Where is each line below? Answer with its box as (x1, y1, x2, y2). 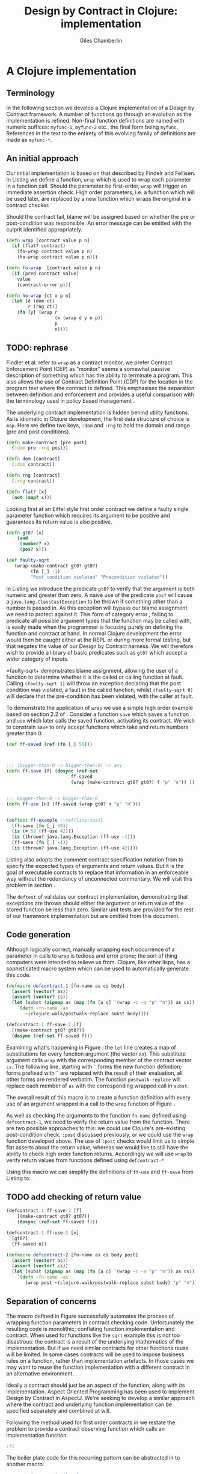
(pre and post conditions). (6, 428, 71, 435)
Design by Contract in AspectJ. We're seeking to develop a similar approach (6, 1394, 195, 1401)
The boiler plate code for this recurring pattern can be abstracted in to (6, 1454, 180, 1461)
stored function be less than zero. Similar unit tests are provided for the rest (6, 906, 194, 913)
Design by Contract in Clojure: (24, 4, 178, 18)
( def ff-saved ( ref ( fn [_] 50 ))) (6, 741, 93, 747)
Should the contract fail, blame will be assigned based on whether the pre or (6, 213, 195, 220)
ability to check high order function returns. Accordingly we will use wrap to (6, 1150, 192, 1157)
